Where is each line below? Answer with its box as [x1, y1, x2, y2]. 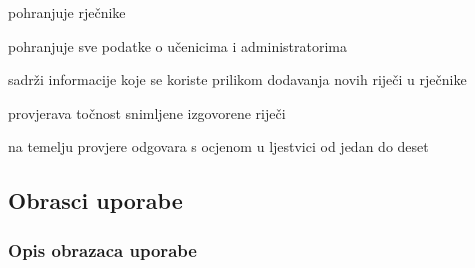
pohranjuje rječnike [8, 2, 126, 22]
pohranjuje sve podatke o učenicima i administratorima [8, 35, 348, 56]
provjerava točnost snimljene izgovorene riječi [8, 102, 286, 123]
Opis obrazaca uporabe [8, 237, 197, 262]
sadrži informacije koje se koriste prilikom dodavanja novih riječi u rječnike [8, 69, 467, 90]
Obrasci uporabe [8, 185, 183, 216]
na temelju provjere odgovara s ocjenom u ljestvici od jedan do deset [8, 136, 429, 157]
